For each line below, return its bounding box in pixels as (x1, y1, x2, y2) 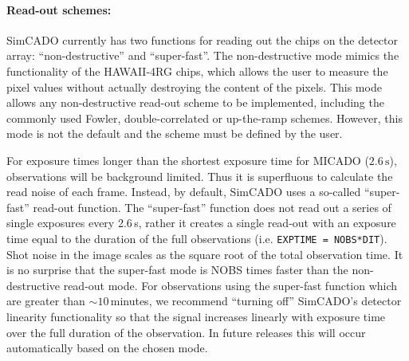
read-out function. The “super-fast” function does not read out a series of (33, 198, 391, 215)
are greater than (6, 292, 85, 309)
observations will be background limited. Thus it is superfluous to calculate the (6, 167, 393, 184)
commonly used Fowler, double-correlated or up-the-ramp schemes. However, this (6, 109, 403, 126)
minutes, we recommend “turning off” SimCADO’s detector (110, 292, 402, 309)
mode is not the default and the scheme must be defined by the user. (6, 125, 343, 142)
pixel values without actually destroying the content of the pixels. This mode (6, 78, 382, 95)
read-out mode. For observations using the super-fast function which (63, 277, 398, 293)
